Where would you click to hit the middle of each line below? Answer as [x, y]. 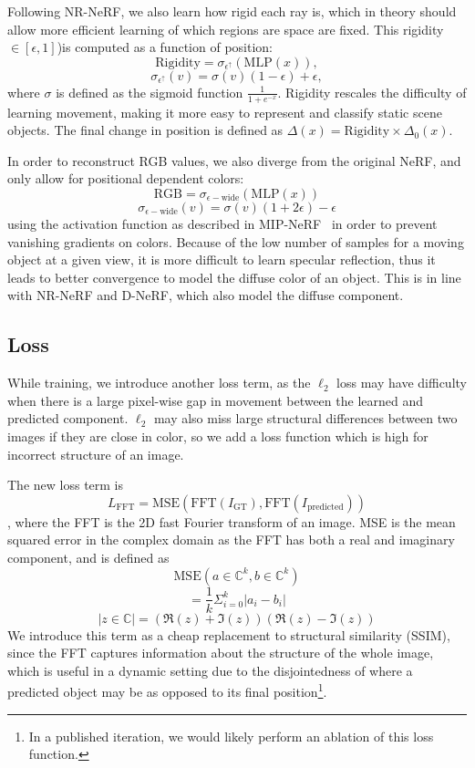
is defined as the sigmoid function [150, 92]
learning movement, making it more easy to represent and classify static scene [225, 112]
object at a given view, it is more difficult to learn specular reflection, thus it [222, 259]
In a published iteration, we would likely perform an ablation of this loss [231, 736]
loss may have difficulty [402, 383]
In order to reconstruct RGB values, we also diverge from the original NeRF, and [234, 160]
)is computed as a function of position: [165, 47]
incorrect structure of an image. [96, 454]
